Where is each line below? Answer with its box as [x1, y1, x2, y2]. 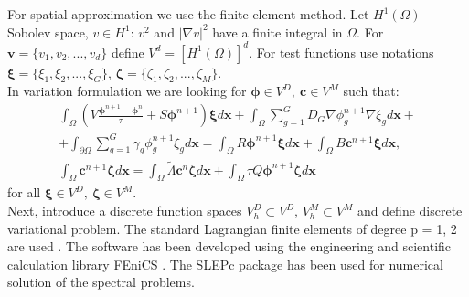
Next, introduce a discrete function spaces [7, 201, 242, 220]
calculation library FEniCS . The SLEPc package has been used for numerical [7, 254, 443, 273]
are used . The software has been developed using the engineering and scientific [7, 237, 452, 256]
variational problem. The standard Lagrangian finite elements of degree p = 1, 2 [7, 218, 457, 238]
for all [7, 183, 41, 202]
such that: [343, 81, 400, 101]
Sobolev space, [7, 22, 89, 41]
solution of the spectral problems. [7, 272, 195, 292]
